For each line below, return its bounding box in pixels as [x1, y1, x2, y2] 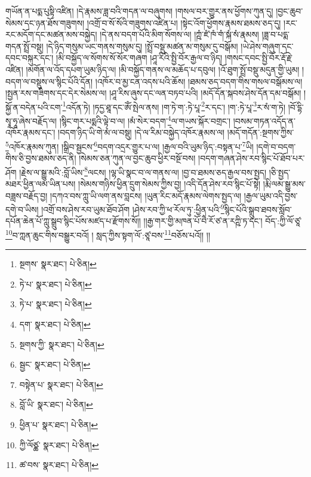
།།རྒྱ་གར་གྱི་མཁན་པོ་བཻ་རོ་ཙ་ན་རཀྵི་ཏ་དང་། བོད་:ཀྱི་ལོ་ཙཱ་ [143, 215, 302, 227]
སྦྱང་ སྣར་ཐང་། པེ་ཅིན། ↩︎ [19, 358, 91, 371]
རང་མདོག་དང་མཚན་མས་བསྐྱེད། [5, 28, 97, 41]
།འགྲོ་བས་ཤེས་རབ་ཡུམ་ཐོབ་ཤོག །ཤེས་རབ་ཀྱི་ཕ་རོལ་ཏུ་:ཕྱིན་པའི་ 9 [41, 201, 224, 215]
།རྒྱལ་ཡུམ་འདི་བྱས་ [244, 189, 298, 201]
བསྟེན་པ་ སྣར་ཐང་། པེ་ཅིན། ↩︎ [19, 378, 103, 390]
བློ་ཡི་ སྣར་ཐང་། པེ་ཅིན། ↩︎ [19, 398, 93, 411]
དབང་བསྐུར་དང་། [5, 51, 54, 64]
